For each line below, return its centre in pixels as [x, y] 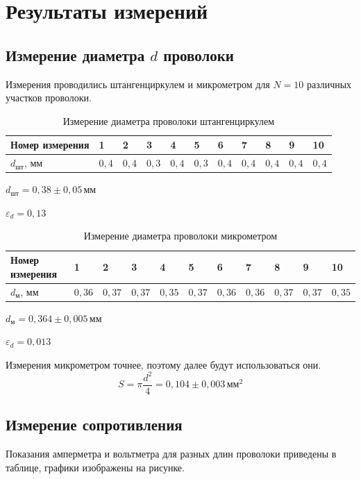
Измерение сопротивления [94, 425]
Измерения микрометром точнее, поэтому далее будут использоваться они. [163, 364]
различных [329, 84]
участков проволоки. [49, 98]
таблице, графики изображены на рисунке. [95, 467]
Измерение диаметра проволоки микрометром [180, 236]
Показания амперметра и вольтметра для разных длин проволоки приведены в [171, 454]
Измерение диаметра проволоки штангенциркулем [169, 120]
